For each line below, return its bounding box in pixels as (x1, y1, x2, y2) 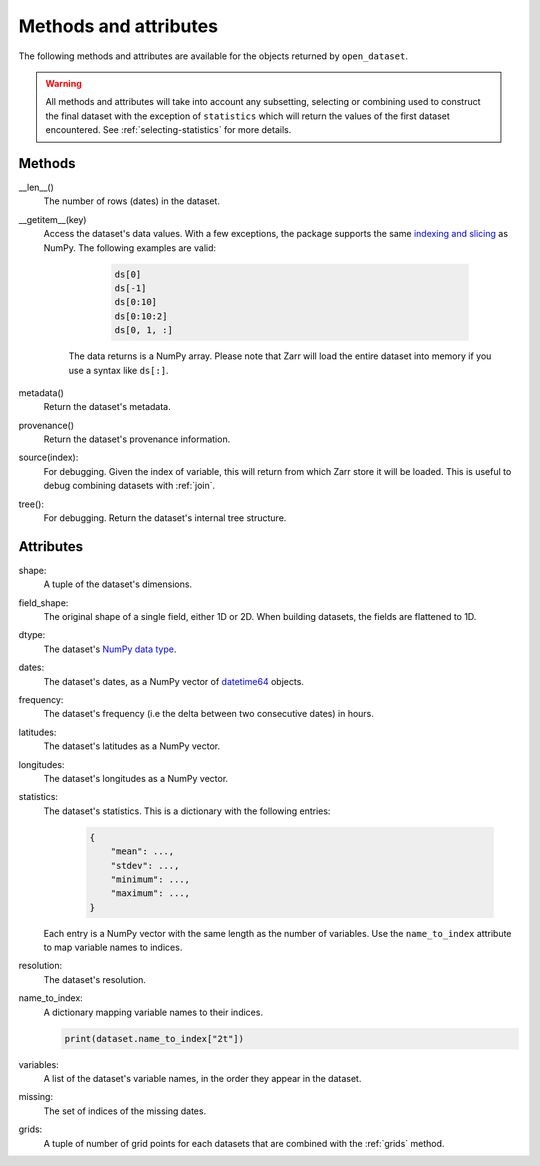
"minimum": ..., (110, 873, 190, 885)
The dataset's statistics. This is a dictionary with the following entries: (43, 805, 331, 817)
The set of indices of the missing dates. (43, 1105, 207, 1117)
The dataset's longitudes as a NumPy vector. (43, 773, 229, 784)
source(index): (18, 451, 79, 464)
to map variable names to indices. (43, 941, 183, 954)
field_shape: (18, 596, 69, 609)
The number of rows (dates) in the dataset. (43, 195, 220, 207)
